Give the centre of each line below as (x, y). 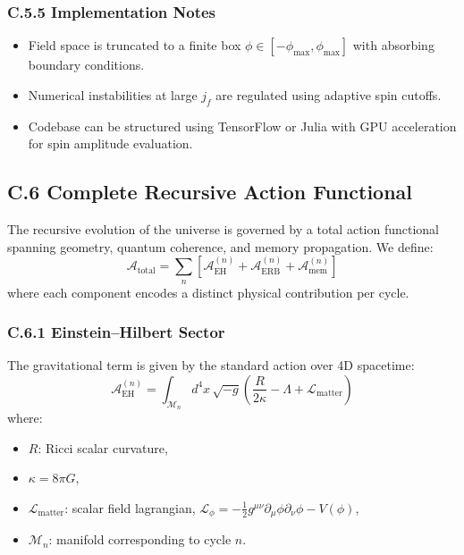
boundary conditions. (86, 65)
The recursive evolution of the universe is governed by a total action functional (223, 229)
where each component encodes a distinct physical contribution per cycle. (208, 292)
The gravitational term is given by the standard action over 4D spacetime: (211, 365)
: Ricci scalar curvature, (103, 447)
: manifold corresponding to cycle (140, 539)
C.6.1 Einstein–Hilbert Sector (116, 332)
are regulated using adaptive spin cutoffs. (329, 94)
